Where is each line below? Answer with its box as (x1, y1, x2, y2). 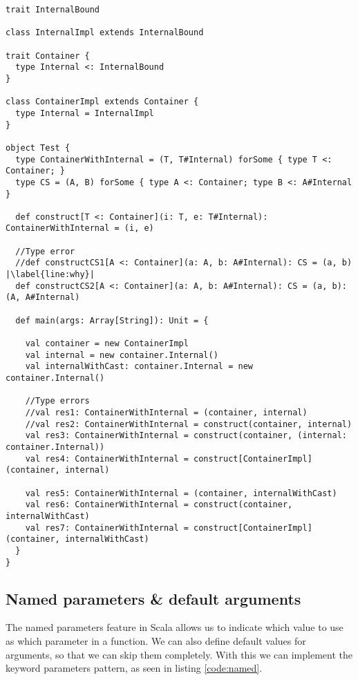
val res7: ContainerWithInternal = (25, 522, 189, 533)
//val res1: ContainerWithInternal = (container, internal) (25, 407, 308, 417)
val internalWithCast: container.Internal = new (25, 361, 253, 372)
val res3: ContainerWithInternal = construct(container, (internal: (25, 431, 347, 441)
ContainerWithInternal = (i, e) (6, 223, 154, 234)
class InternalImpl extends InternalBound (6, 28, 204, 38)
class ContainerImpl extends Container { (6, 97, 199, 107)
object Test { (6, 142, 70, 153)
